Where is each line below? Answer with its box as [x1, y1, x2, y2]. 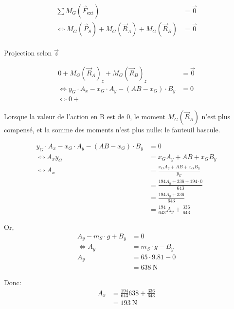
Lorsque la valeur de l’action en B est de [4, 111, 125, 122]
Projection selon [4, 48, 52, 58]
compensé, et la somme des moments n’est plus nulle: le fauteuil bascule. [4, 125, 220, 135]
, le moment [130, 111, 165, 122]
